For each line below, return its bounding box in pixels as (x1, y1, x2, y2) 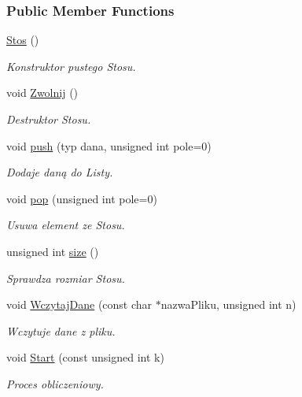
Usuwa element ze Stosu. (6, 217, 125, 233)
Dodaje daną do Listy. (6, 164, 113, 180)
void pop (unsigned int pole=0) (6, 190, 157, 206)
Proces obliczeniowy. (6, 375, 104, 391)
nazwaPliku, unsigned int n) (160, 296, 296, 313)
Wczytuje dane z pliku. (6, 322, 116, 339)
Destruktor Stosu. (6, 111, 91, 127)
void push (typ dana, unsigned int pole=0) (6, 137, 212, 154)
